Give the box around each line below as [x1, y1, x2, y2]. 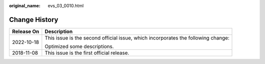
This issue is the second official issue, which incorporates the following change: [44, 34, 230, 41]
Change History [9, 15, 58, 24]
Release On [12, 28, 39, 35]
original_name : [9, 3, 41, 8]
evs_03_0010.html [48, 3, 84, 8]
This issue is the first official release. [44, 49, 130, 56]
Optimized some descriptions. [44, 43, 114, 50]
